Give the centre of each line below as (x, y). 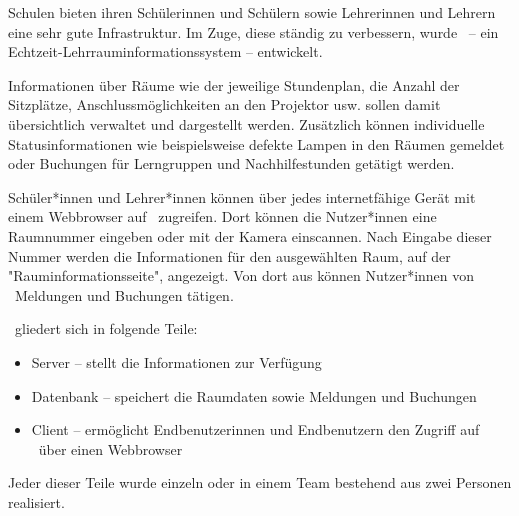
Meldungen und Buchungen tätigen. (124, 294)
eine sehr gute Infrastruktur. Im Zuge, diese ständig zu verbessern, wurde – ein (253, 31)
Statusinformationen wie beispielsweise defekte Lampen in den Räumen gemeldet (256, 143)
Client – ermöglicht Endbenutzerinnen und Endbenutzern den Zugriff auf (255, 429)
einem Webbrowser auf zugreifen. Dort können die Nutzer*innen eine (222, 216)
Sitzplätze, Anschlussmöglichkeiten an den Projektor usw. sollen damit (224, 104)
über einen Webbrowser (110, 448)
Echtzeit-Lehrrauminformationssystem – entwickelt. (165, 51)
